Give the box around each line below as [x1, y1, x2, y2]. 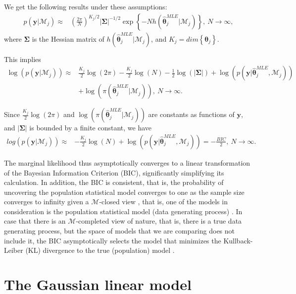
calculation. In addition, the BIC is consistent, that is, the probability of [4, 177, 224, 187]
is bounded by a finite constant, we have [29, 122, 152, 133]
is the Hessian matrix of [32, 33, 104, 44]
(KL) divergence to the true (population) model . [25, 245, 175, 255]
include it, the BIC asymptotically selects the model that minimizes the [4, 235, 221, 245]
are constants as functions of [148, 109, 235, 119]
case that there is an [4, 216, 66, 226]
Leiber [4, 245, 23, 255]
